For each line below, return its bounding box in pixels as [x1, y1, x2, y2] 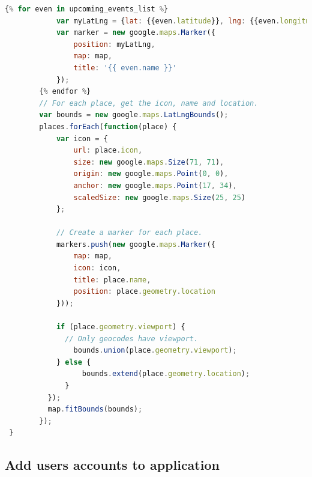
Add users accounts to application [5, 455, 220, 474]
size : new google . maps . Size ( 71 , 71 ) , [73, 157, 224, 166]
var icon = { [56, 134, 108, 143]
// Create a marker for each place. [56, 228, 203, 237]
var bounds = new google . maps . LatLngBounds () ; [39, 111, 229, 120]
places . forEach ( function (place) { [39, 122, 177, 131]
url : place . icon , [73, 146, 143, 155]
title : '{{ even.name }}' [73, 63, 177, 72]
